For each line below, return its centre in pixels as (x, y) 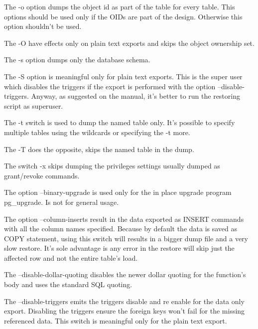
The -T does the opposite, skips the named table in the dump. (99, 149)
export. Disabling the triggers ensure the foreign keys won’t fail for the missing (125, 311)
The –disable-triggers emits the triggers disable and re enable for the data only (124, 301)
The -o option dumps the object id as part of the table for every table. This (120, 6)
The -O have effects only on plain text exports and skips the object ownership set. (129, 43)
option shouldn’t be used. (43, 26)
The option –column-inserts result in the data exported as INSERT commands (124, 219)
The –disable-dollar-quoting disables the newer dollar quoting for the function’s (125, 274)
